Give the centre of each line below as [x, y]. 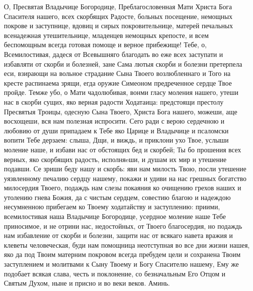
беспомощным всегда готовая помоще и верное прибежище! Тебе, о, [105, 45]
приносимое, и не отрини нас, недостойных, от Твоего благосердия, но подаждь [123, 226]
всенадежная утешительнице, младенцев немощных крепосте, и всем [107, 35]
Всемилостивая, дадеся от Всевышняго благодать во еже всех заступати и [114, 54]
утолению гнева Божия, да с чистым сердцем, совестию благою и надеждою [117, 197]
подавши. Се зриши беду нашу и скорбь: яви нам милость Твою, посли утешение [125, 169]
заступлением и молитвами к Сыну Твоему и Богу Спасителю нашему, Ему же [121, 264]
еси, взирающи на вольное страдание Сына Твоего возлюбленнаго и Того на [117, 73]
